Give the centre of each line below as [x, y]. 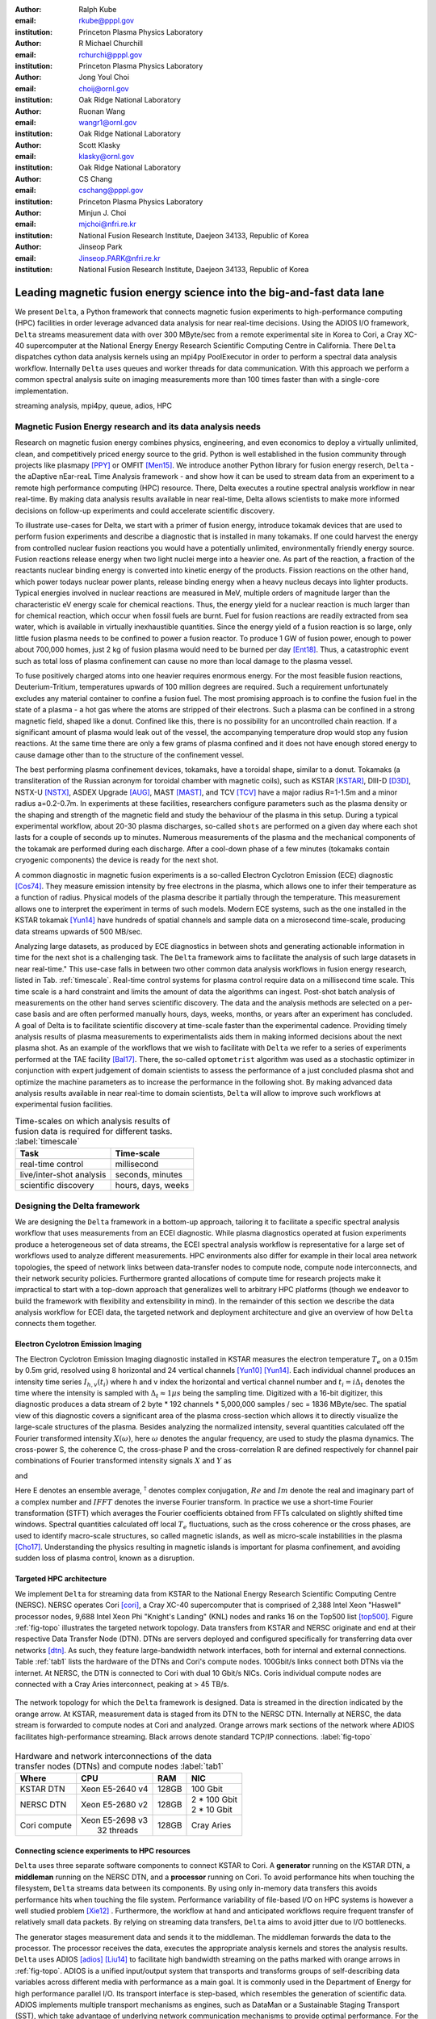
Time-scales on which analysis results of [93, 1121]
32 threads [118, 1831]
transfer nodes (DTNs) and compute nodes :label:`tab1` [119, 1766]
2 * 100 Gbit [214, 1799]
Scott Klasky [100, 145]
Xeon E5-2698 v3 [115, 1820]
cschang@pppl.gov [111, 191]
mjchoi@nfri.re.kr [107, 224]
